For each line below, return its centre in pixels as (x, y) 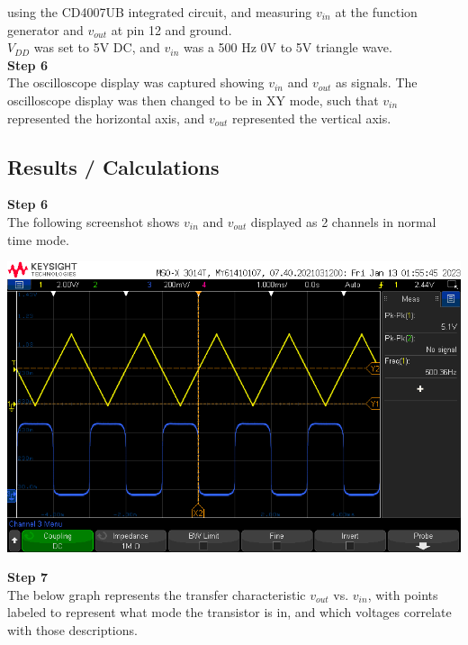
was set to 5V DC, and (97, 47)
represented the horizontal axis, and (106, 118)
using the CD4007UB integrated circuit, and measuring (160, 12)
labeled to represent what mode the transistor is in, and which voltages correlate (229, 612)
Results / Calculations (113, 166)
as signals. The (377, 82)
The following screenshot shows (94, 221)
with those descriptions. (72, 630)
